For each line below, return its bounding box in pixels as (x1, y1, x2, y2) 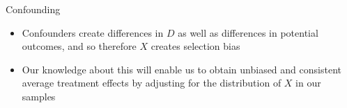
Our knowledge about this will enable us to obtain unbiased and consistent (22, 62, 341, 76)
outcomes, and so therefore (22, 39, 137, 53)
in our (295, 75, 321, 90)
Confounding (6, 2, 61, 16)
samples (22, 89, 56, 103)
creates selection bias (151, 39, 240, 53)
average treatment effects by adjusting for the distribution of (22, 75, 282, 90)
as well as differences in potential (178, 25, 318, 39)
